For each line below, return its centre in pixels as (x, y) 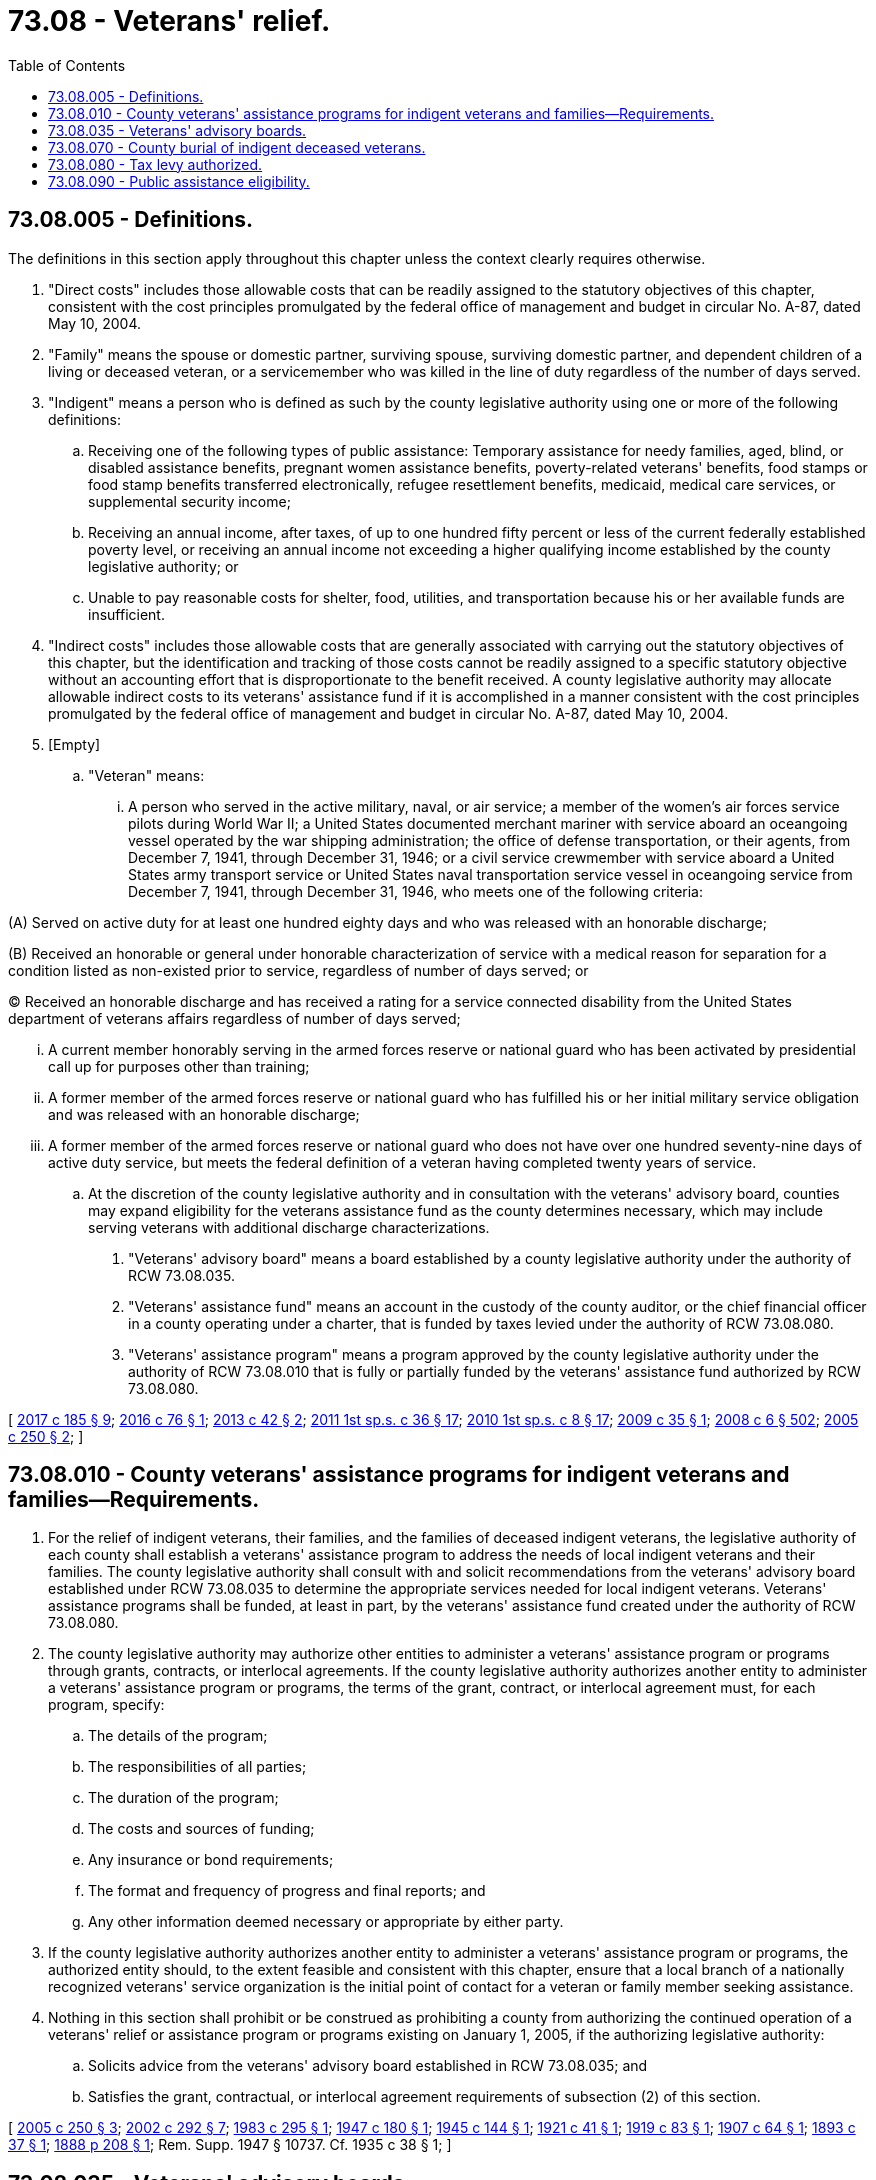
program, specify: (106, 1705)
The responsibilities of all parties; (197, 1767)
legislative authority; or (163, 566)
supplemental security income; (189, 501)
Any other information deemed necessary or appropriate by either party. (326, 1922)
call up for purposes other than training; (179, 1066)
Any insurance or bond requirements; (211, 1860)
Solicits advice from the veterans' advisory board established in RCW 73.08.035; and (368, 2066)
